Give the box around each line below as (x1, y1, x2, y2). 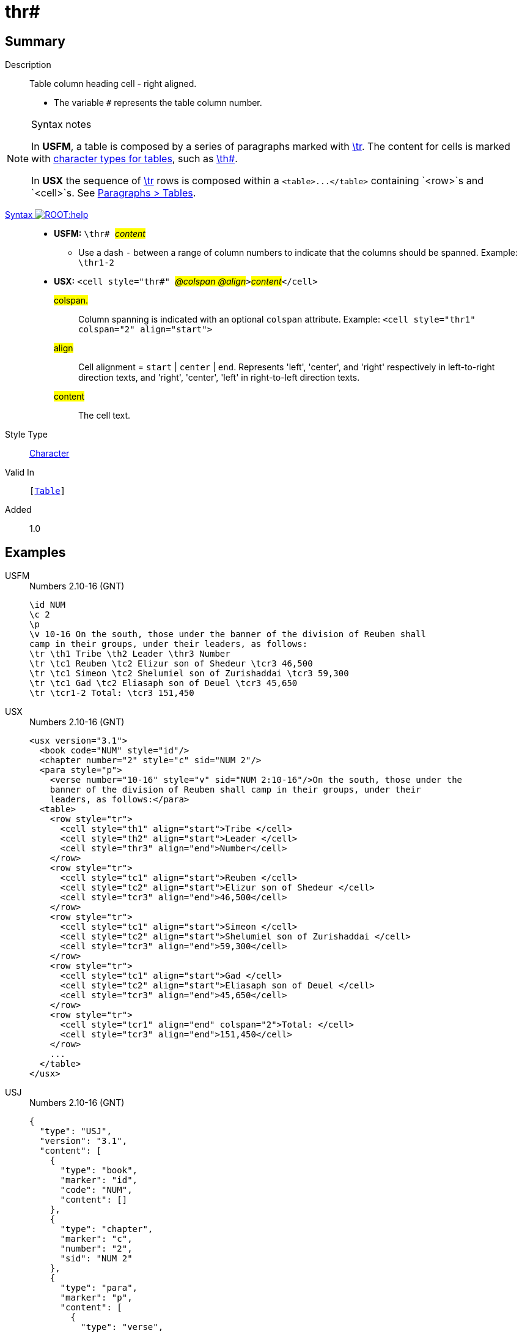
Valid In (5, 467, 35, 478)
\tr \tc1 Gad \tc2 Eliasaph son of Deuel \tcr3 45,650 (29, 678, 298, 689)
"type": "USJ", (39, 1126, 112, 1137)
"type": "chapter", (60, 1224, 153, 1234)
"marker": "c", (60, 1234, 133, 1244)
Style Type (5, 429, 48, 440)
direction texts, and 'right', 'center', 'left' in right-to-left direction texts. (78, 372, 360, 383)
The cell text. (78, 410, 131, 421)
